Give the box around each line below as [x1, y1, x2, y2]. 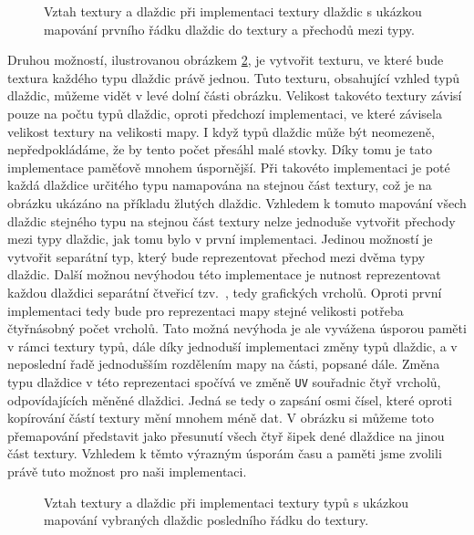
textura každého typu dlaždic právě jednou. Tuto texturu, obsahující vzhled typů [7, 68, 460, 87]
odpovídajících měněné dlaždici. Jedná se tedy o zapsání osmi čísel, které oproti [7, 390, 452, 409]
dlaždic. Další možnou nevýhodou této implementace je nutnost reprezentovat [7, 265, 441, 284]
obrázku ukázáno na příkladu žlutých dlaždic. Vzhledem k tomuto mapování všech [7, 193, 467, 212]
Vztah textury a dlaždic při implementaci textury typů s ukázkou [44, 492, 408, 511]
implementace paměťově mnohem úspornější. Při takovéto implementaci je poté [7, 157, 450, 176]
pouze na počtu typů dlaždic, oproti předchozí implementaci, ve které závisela [7, 103, 442, 122]
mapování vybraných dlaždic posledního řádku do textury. [44, 510, 369, 530]
